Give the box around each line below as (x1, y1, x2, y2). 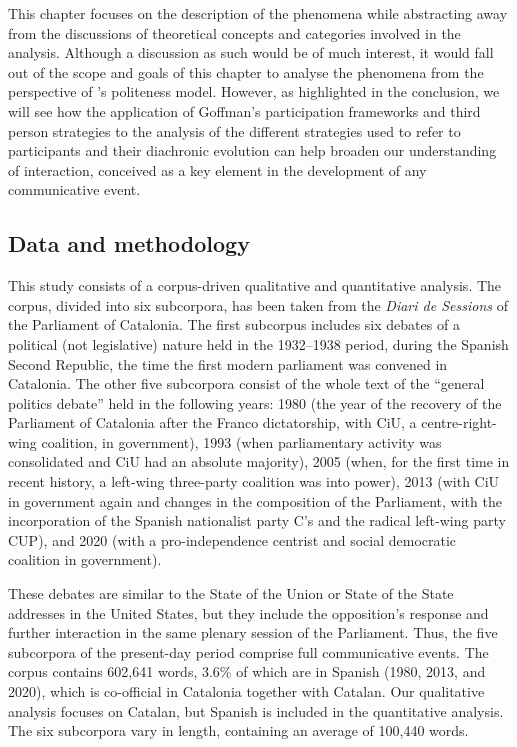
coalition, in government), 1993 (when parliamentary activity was (41, 431, 442, 452)
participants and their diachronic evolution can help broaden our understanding (8, 140, 497, 161)
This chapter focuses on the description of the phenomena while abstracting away (8, 3, 508, 23)
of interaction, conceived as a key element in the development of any (8, 159, 427, 180)
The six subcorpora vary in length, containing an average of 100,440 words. (8, 720, 469, 741)
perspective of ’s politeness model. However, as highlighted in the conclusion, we (8, 81, 500, 102)
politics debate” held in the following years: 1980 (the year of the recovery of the (8, 392, 502, 413)
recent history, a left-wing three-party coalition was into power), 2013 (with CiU (8, 471, 500, 492)
